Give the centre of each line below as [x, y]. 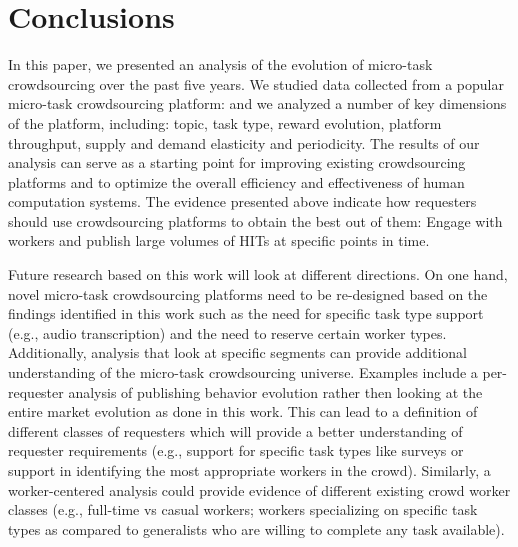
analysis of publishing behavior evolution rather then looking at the [275, 391]
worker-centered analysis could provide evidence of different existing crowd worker [259, 489]
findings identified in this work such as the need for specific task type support [246, 313]
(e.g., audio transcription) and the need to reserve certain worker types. [227, 332]
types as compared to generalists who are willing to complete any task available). [256, 528]
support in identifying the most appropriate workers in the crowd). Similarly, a [249, 470]
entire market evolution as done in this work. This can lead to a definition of [243, 411]
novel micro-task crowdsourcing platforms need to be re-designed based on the [248, 293]
